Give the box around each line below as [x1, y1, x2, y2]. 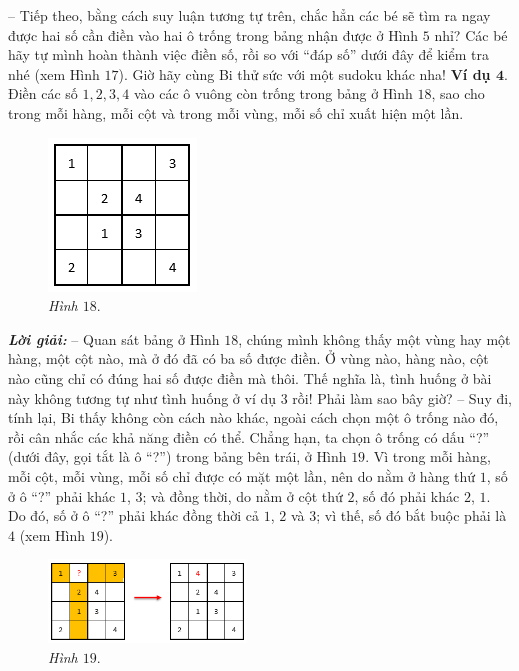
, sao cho [431, 83, 485, 104]
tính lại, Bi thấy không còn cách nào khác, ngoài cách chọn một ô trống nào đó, [8, 407, 499, 428]
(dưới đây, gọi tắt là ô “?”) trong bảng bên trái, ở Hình [8, 446, 347, 467]
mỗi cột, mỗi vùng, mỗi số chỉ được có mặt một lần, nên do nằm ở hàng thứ [8, 465, 476, 486]
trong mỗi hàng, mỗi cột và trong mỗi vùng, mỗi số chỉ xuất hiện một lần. [8, 102, 464, 123]
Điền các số [8, 83, 78, 104]
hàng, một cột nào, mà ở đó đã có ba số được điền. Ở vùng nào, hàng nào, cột [8, 348, 489, 369]
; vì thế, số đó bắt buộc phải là [316, 505, 507, 526]
